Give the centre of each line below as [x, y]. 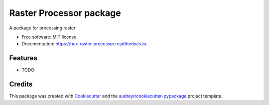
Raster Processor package [65, 13]
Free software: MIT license [49, 37]
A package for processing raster [42, 28]
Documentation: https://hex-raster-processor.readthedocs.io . [85, 44]
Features [23, 58]
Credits [21, 84]
